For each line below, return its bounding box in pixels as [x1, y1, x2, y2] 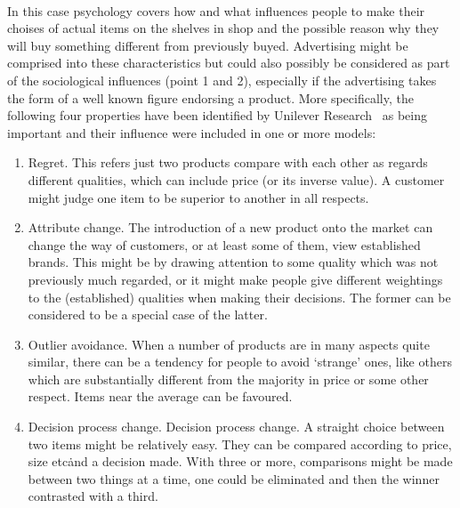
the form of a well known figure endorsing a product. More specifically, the [7, 88, 414, 107]
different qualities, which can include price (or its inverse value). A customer [28, 170, 445, 189]
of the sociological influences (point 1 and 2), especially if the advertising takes [7, 70, 437, 89]
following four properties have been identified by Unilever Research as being [7, 106, 427, 125]
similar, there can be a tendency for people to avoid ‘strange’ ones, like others [28, 352, 452, 371]
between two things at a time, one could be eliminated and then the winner [28, 469, 440, 488]
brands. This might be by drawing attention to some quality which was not [28, 253, 439, 271]
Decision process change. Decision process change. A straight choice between [28, 417, 445, 436]
